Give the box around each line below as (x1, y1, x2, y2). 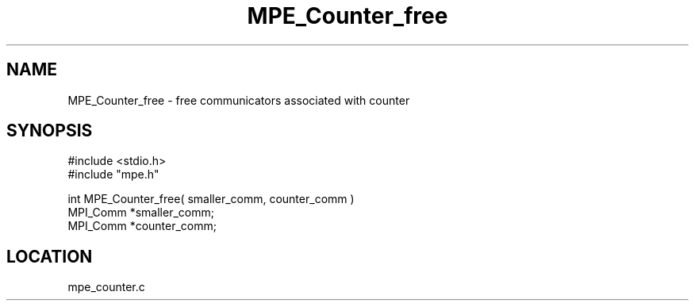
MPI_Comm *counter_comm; (67, 219, 217, 233)
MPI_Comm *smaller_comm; (67, 205, 214, 220)
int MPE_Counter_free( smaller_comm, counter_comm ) (67, 192, 355, 206)
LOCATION (6, 246, 93, 267)
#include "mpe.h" (67, 167, 159, 182)
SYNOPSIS (6, 121, 93, 141)
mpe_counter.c (67, 280, 145, 294)
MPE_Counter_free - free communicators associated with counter (67, 93, 410, 107)
